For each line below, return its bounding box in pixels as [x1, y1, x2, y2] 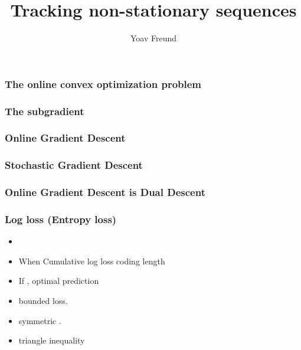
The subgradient [5, 103, 84, 118]
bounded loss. [18, 295, 68, 307]
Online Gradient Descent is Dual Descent [5, 185, 205, 199]
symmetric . [18, 314, 61, 326]
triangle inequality [18, 334, 85, 346]
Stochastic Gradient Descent [5, 158, 143, 172]
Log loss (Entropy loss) [5, 211, 117, 226]
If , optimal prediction [18, 274, 99, 287]
